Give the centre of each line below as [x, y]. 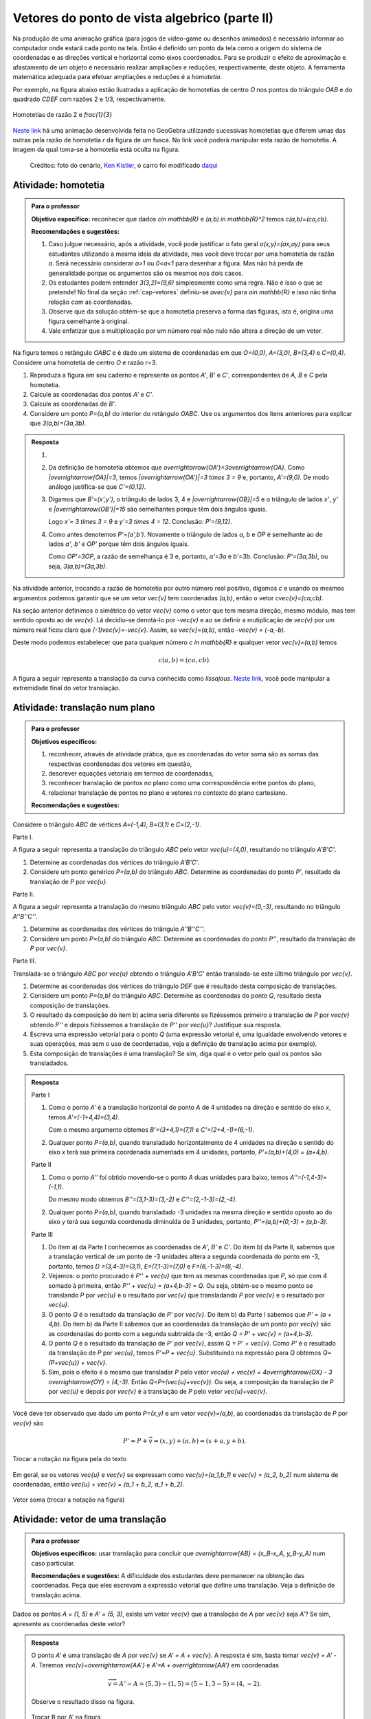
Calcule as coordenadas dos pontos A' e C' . [92, 394]
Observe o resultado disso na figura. [83, 1701]
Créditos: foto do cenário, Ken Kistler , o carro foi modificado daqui [124, 165]
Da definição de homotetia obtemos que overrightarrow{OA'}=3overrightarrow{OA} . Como [177, 468]
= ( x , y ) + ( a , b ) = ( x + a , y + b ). [200, 1441]
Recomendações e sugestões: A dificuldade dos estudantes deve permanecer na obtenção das [168, 1576]
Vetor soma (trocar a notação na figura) [69, 1500]
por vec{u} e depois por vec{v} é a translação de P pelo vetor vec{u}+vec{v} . [158, 1391]
